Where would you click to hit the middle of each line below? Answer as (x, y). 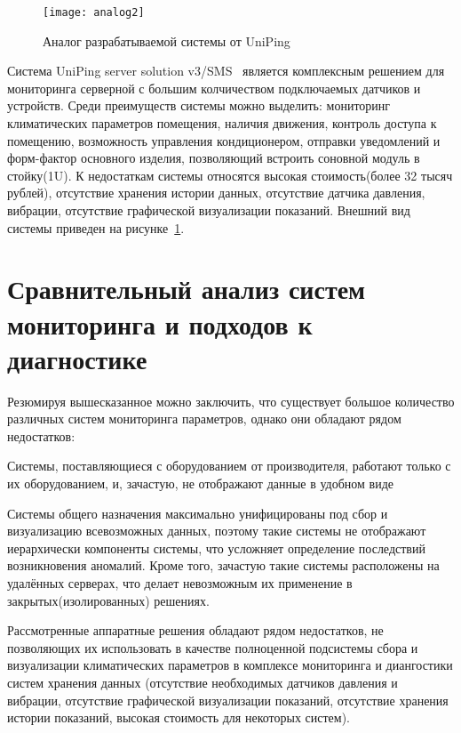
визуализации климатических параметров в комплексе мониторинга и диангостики (230, 665)
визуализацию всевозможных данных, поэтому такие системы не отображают (217, 531)
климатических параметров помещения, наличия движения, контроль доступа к (222, 123)
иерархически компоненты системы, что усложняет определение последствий (216, 548)
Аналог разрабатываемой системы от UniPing (167, 40)
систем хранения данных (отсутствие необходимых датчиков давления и (203, 682)
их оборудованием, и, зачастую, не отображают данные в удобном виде (201, 483)
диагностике (77, 358)
